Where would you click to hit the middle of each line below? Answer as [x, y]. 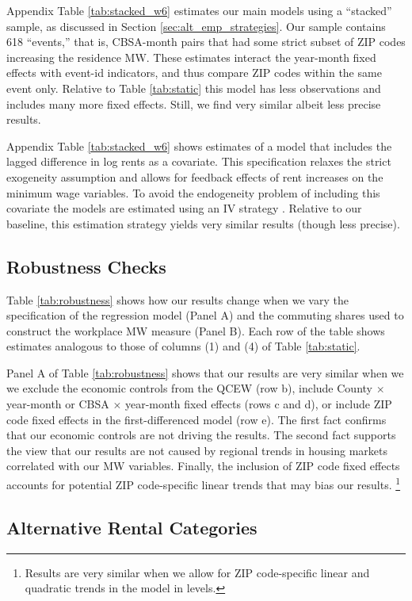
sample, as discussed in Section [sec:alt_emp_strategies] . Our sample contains [196, 26]
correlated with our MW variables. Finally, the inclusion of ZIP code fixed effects [203, 466]
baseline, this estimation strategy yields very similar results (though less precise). [203, 223]
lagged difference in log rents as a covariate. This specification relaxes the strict [199, 161]
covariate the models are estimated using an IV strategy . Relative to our [184, 208]
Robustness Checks [86, 266]
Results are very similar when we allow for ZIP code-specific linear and [197, 572]
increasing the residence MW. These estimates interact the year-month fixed [191, 57]
